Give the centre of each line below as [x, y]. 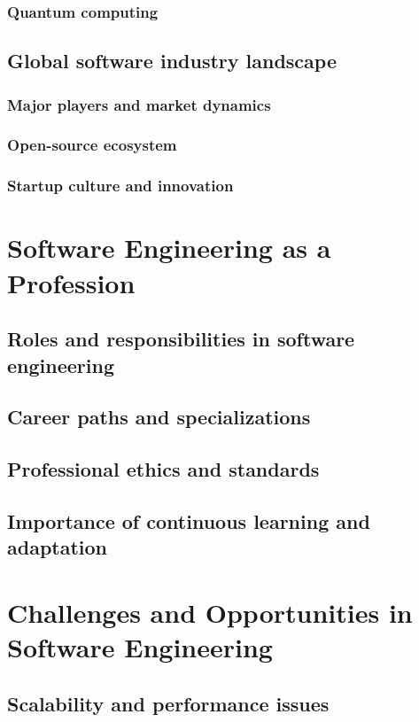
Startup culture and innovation [120, 186]
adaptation [58, 547]
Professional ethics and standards [163, 469]
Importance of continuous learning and [189, 520]
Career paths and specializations [159, 417]
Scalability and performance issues [168, 703]
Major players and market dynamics [139, 104]
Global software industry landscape [172, 61]
